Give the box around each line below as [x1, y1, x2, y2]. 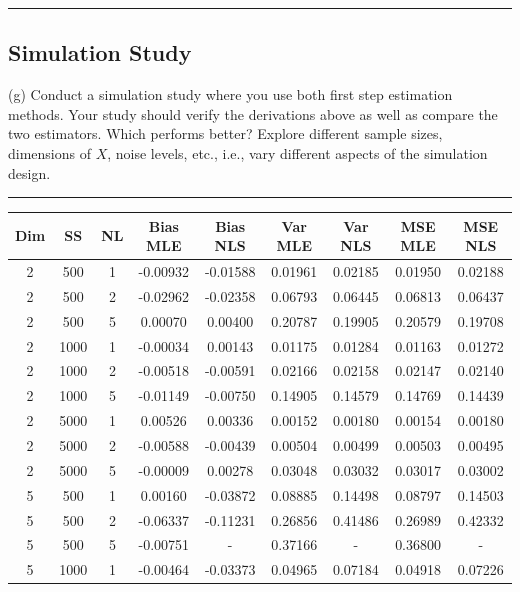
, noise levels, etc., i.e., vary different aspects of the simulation [107, 142, 488, 163]
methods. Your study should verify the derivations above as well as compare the [8, 103, 498, 124]
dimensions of [8, 142, 91, 163]
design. [8, 162, 51, 183]
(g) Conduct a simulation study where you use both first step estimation [8, 84, 453, 105]
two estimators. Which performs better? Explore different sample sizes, [8, 123, 443, 144]
